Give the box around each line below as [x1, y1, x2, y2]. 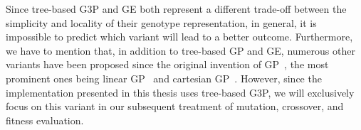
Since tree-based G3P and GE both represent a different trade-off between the [6, 1, 347, 16]
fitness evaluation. [6, 112, 84, 127]
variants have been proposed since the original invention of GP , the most [6, 57, 329, 72]
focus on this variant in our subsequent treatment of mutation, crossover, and [6, 99, 344, 114]
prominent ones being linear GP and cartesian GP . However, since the [6, 70, 322, 85]
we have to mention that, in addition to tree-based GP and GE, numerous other [6, 43, 355, 58]
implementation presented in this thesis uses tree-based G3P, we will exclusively [6, 85, 355, 99]
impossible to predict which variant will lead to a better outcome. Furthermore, [6, 29, 353, 44]
